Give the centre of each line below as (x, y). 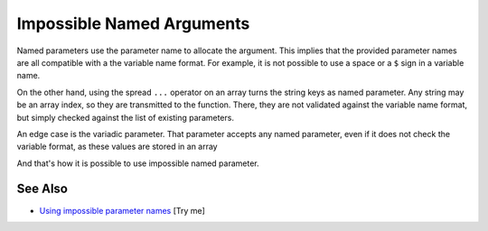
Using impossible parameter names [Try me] (122, 210)
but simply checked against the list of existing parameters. (126, 117)
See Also (42, 189)
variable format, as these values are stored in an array (117, 147)
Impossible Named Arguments (133, 23)
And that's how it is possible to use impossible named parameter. (138, 163)
